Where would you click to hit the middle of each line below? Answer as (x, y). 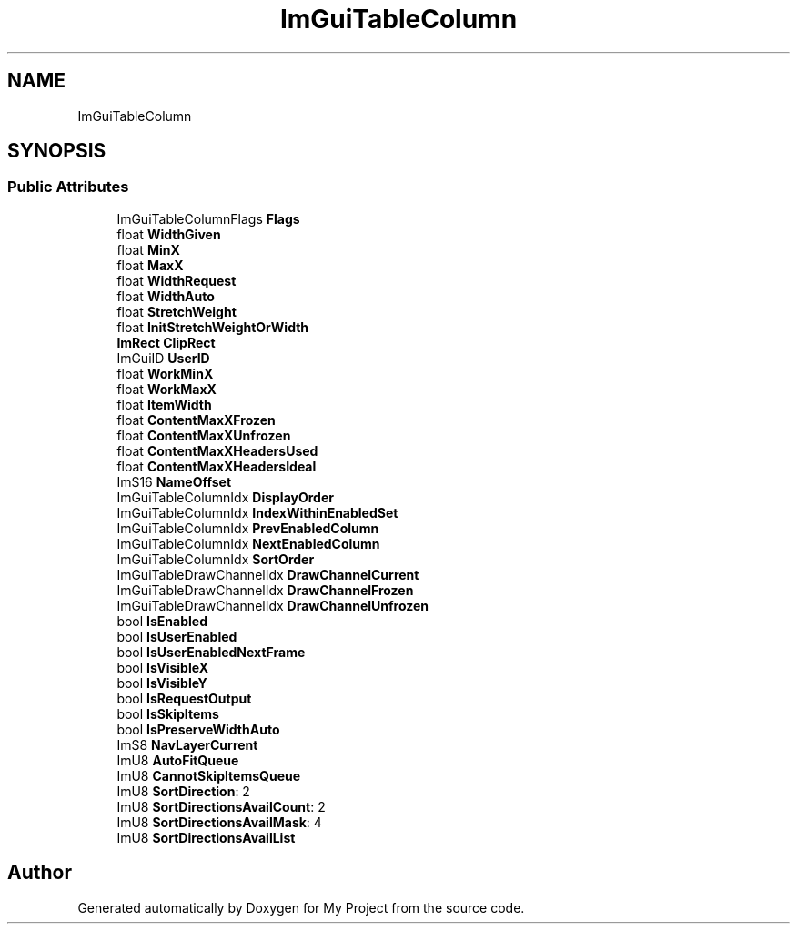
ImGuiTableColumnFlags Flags (208, 218)
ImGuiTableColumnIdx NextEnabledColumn (248, 543)
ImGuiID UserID (163, 358)
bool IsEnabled (162, 621)
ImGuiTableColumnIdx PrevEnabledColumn (248, 528)
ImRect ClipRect (166, 342)
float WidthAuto (166, 296)
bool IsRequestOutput (184, 698)
